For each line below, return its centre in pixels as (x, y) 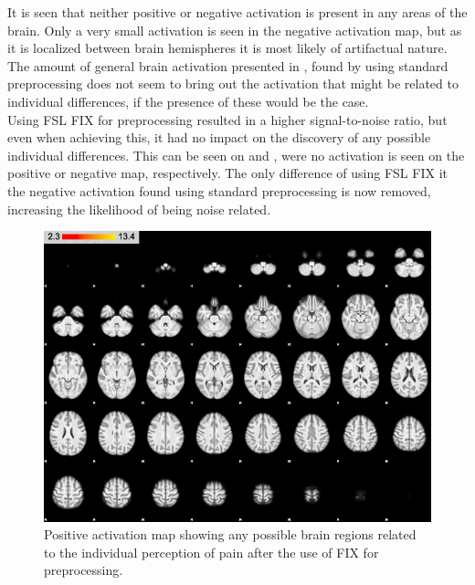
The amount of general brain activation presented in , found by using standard (228, 65)
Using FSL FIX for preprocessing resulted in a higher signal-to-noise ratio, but (227, 119)
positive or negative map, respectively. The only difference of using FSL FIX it (227, 173)
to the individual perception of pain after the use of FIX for (211, 552)
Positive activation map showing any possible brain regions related (230, 534)
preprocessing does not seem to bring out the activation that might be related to (233, 84)
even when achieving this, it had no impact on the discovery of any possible (219, 137)
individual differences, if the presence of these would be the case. (188, 101)
